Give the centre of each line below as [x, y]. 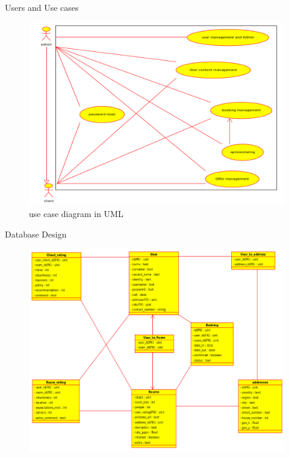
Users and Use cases [42, 7]
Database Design [36, 234]
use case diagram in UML [76, 214]
